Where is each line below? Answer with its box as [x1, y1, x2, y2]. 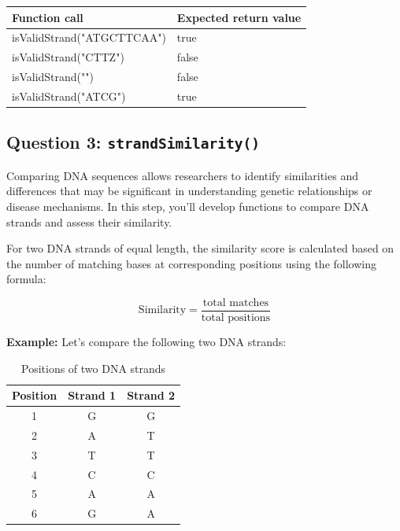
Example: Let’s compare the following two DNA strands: [6, 333, 287, 349]
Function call [12, 9, 83, 25]
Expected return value [176, 9, 302, 25]
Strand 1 [68, 387, 117, 404]
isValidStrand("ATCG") [12, 87, 126, 104]
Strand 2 [127, 387, 176, 404]
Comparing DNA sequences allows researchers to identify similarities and [6, 167, 358, 183]
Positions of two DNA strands [21, 360, 166, 376]
